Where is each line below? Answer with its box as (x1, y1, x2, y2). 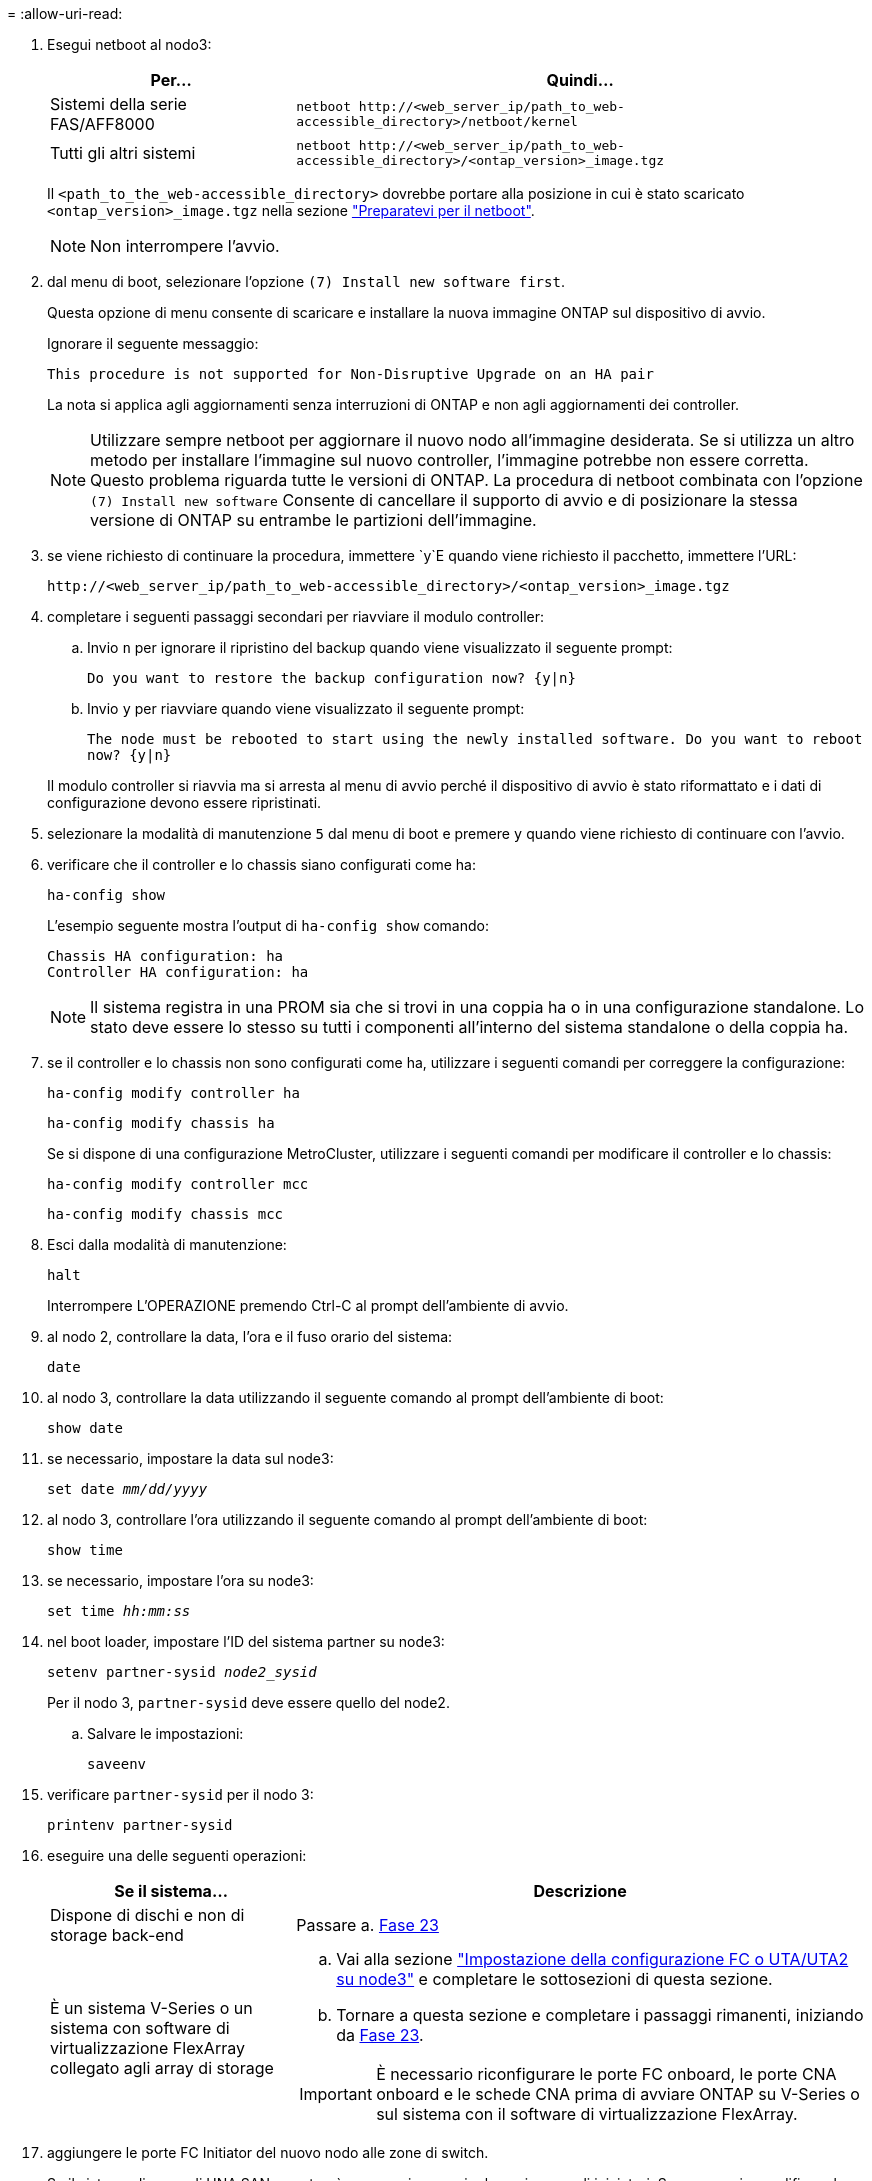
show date (47, 1420, 123, 1436)
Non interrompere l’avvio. (90, 236, 280, 256)
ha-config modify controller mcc (47, 1176, 309, 1192)
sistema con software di (50, 2018, 230, 2038)
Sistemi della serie (50, 94, 187, 114)
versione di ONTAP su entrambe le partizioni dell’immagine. (90, 510, 537, 530)
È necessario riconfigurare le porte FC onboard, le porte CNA (376, 2064, 837, 2084)
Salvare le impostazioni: (87, 1725, 244, 1742)
